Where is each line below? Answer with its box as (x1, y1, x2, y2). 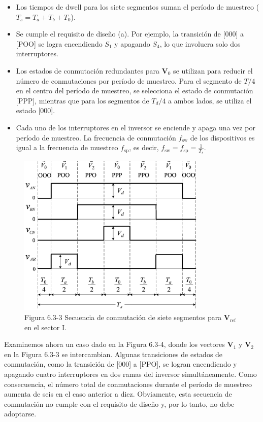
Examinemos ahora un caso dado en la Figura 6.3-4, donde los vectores (4, 339, 225, 349)
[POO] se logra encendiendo (16, 38, 103, 49)
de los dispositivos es (190, 132, 255, 143)
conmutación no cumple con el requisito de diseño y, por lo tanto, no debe (4, 398, 235, 409)
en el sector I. (24, 322, 67, 332)
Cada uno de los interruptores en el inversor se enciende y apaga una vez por (16, 122, 255, 132)
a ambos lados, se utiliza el (168, 95, 252, 105)
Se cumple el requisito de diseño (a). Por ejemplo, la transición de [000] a (16, 28, 244, 39)
